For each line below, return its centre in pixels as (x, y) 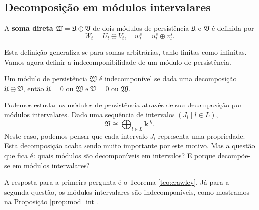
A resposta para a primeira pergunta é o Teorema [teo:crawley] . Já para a (117, 182)
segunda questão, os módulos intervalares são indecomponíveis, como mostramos (127, 191)
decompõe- (234, 156)
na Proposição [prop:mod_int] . (51, 201)
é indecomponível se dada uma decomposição (168, 78)
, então (34, 88)
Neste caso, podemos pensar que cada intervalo (76, 136)
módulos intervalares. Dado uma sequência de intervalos (90, 114)
